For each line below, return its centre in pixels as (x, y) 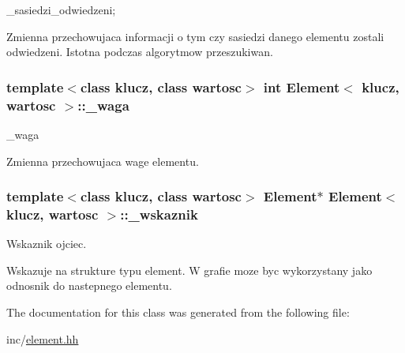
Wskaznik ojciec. (47, 244)
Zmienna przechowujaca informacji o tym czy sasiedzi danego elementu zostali (195, 36)
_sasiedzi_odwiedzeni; (61, 9)
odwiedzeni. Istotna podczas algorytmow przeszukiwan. (140, 52)
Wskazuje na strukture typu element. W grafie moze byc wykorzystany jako (189, 270)
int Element (302, 86)
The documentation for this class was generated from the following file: (178, 312)
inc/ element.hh (43, 338)
